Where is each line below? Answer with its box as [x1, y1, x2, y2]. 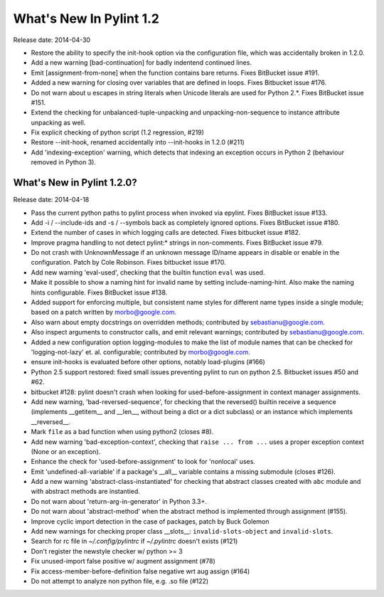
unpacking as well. [31, 118, 86, 127]
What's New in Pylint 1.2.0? [13, 176, 138, 189]
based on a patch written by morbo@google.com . [31, 308, 177, 317]
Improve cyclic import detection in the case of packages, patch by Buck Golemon [31, 517, 270, 526]
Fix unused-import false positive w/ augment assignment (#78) [31, 557, 216, 566]
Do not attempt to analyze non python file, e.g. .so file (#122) [31, 576, 209, 585]
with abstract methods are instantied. [31, 487, 140, 496]
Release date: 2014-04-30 [13, 36, 91, 44]
